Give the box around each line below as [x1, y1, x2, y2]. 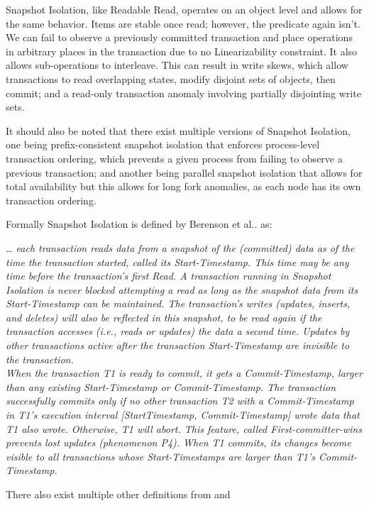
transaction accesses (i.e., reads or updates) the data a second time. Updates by [6, 324, 350, 339]
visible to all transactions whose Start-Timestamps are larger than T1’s [6, 449, 316, 463]
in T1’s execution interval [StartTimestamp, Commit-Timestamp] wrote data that [6, 407, 360, 422]
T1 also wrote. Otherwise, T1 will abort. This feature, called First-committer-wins [6, 421, 362, 436]
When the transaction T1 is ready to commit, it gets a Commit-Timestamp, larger [6, 365, 363, 380]
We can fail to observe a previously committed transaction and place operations [6, 30, 353, 45]
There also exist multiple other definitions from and [6, 487, 231, 501]
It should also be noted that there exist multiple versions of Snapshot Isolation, [6, 123, 351, 138]
